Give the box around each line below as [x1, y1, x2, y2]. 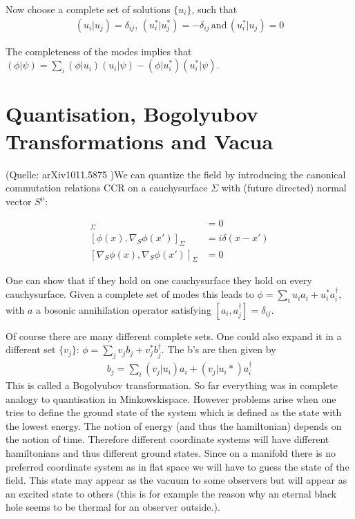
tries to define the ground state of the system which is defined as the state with [6, 405, 342, 419]
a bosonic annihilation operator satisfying [35, 302, 211, 317]
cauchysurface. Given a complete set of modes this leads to [6, 287, 254, 301]
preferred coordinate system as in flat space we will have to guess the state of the [6, 459, 349, 473]
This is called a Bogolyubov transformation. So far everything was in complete [6, 378, 338, 393]
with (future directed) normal [221, 180, 347, 195]
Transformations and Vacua [6, 126, 274, 155]
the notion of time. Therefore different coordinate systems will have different [6, 432, 329, 446]
